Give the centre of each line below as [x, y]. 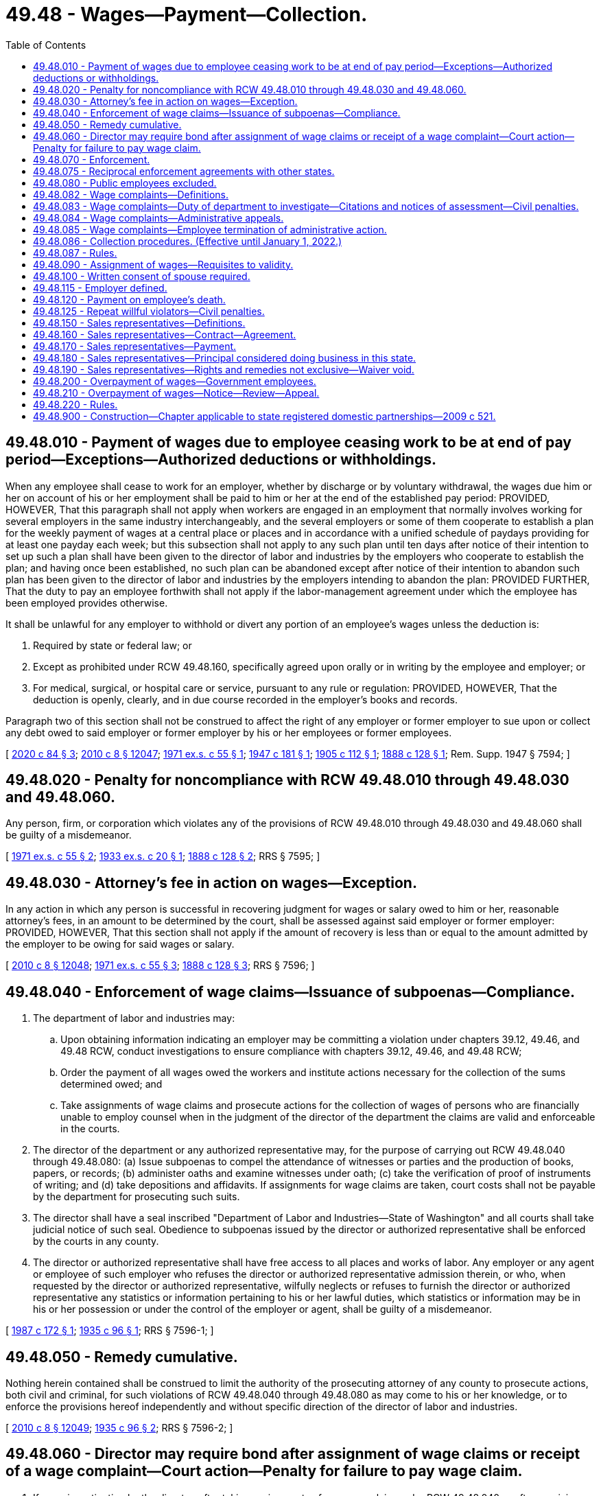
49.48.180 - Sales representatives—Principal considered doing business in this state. [225, 358]
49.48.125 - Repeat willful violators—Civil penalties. [149, 311]
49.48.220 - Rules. [75, 404]
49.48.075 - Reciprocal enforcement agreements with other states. [184, 171]
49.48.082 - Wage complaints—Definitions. [131, 194]
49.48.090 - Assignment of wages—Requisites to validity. [163, 264]
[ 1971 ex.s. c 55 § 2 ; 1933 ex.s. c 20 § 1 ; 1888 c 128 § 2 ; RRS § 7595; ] [163, 856]
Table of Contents [46, 45]
